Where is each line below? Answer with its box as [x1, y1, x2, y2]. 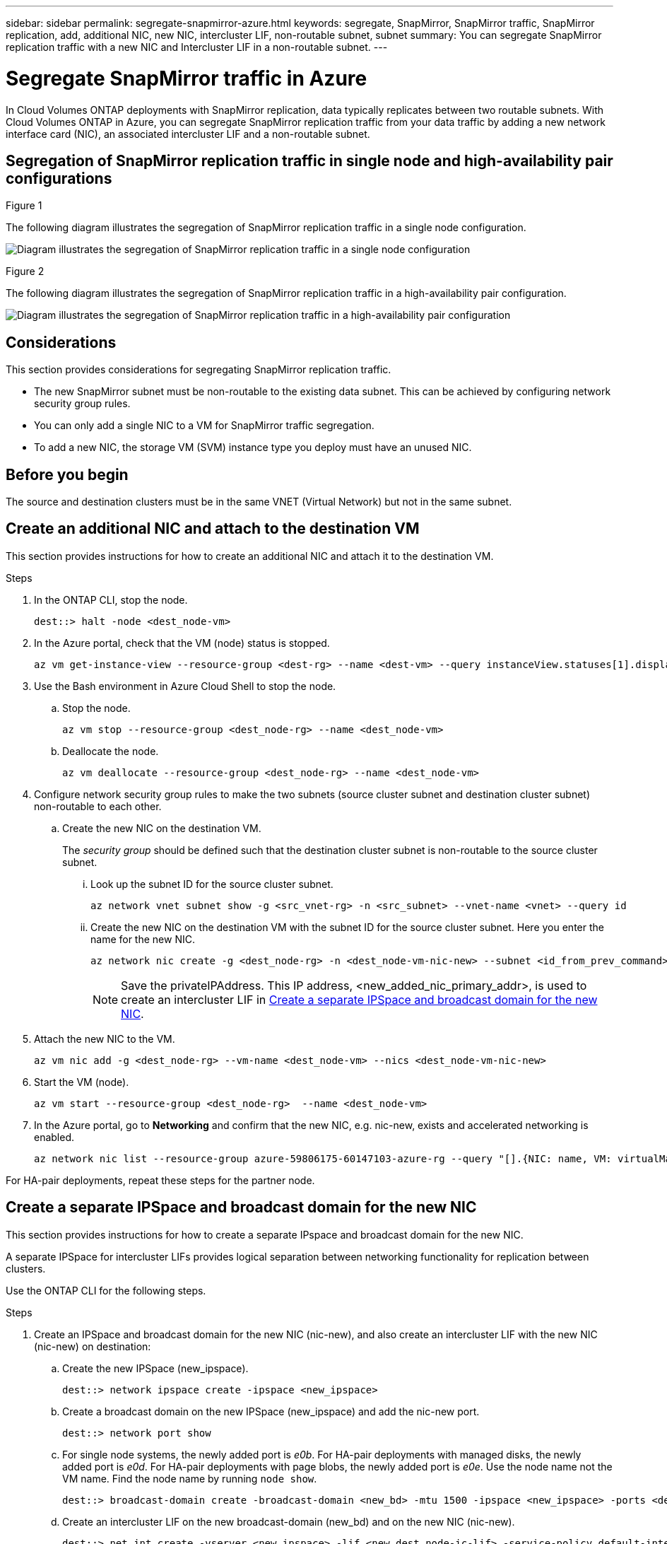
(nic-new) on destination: [34, 1340, 151, 1352]
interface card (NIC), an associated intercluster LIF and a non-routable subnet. [6, 127, 370, 140]
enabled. [34, 1130, 75, 1143]
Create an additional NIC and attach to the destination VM [6, 520, 420, 538]
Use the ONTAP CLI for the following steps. [6, 1284, 206, 1297]
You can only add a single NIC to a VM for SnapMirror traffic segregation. [34, 419, 374, 432]
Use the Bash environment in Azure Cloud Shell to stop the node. [34, 679, 336, 692]
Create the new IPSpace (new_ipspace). [62, 1362, 249, 1374]
